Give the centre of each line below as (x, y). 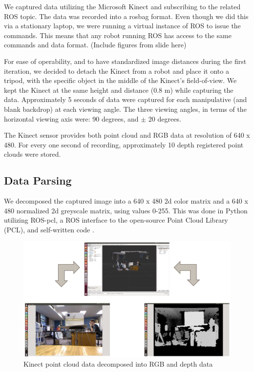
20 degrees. (165, 118)
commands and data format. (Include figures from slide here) (95, 45)
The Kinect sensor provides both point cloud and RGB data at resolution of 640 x (127, 135)
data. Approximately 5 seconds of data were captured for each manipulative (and (126, 99)
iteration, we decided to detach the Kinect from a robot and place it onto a (116, 71)
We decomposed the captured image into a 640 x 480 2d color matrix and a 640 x (126, 201)
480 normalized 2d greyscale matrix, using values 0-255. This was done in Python (126, 210)
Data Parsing (38, 180)
